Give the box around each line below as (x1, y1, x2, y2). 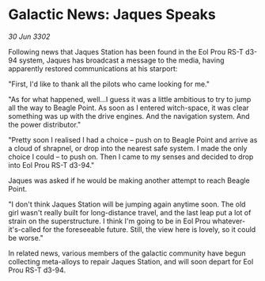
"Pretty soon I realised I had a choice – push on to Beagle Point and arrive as (8, 135, 258, 144)
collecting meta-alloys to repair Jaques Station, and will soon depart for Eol (8, 256, 254, 266)
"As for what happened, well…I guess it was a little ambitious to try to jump (8, 94, 252, 104)
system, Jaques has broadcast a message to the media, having (18, 55, 225, 65)
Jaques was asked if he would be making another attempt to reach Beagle (8, 176, 251, 185)
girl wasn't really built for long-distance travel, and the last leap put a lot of (8, 207, 252, 217)
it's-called (8, 224, 41, 234)
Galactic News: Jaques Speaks (8, 6, 216, 24)
